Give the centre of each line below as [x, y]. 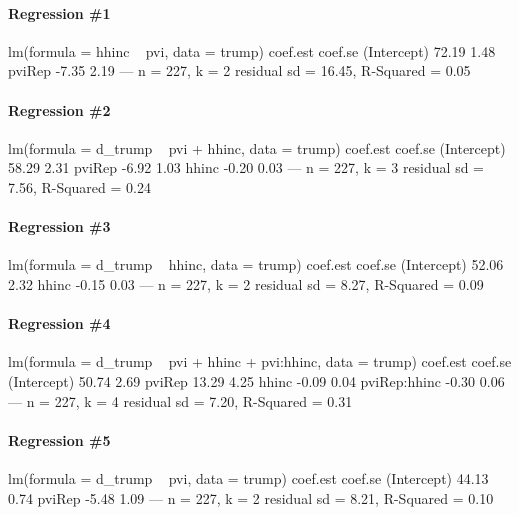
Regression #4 [59, 323]
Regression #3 [59, 226]
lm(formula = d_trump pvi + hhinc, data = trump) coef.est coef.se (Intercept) [257, 147]
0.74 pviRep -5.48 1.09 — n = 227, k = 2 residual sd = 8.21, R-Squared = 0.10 [251, 497]
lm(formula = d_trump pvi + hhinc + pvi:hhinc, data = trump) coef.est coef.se [260, 361]
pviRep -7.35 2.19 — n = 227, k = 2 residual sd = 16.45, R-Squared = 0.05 [239, 70]
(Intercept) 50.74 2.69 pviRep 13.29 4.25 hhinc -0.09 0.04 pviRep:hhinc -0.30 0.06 [256, 380]
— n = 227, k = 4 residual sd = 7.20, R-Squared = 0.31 [180, 400]
